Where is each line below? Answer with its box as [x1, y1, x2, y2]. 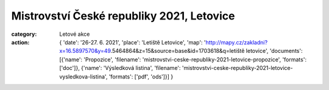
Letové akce [59, 30, 90, 38]
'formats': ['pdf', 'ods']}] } [108, 73, 174, 80]
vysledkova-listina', [59, 73, 108, 80]
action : [11, 38, 30, 46]
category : [11, 30, 37, 38]
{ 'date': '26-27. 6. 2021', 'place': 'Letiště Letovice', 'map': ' [59, 38, 207, 46]
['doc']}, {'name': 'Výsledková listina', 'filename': [59, 64, 181, 72]
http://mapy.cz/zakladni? [205, 38, 268, 46]
